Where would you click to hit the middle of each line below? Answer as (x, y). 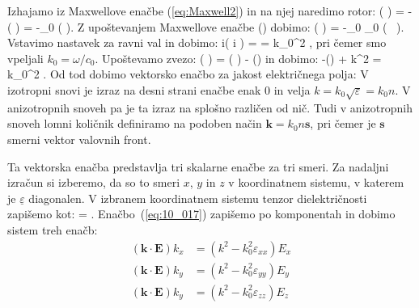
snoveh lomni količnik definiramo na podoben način (135, 123)
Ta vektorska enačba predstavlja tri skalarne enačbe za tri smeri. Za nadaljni (198, 166)
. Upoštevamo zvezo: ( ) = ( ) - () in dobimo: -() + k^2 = (238, 58)
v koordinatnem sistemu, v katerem (316, 182)
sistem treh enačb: (53, 229)
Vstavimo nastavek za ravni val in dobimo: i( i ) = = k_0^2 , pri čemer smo (197, 42)
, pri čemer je (343, 123)
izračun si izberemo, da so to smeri (94, 182)
